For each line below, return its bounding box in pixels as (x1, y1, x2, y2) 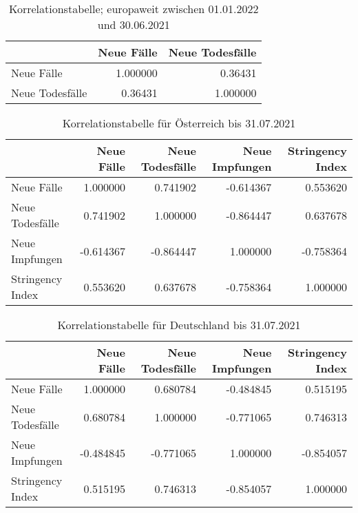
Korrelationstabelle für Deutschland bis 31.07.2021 (57, 317, 301, 333)
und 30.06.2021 (97, 17, 170, 32)
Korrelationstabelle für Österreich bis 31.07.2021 (62, 115, 296, 131)
